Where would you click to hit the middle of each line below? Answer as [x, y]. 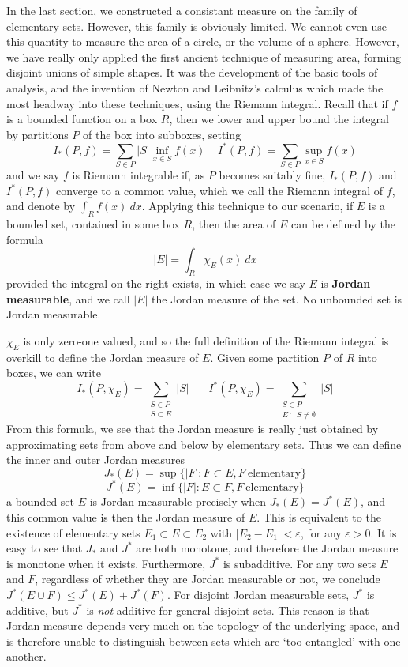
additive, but [37, 610]
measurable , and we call [68, 298]
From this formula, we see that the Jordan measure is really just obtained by [193, 429]
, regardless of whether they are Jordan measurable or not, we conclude [208, 579]
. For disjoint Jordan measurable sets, [258, 595]
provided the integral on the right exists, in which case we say [156, 283]
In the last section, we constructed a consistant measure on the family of [182, 10]
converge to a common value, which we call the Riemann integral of [220, 190]
